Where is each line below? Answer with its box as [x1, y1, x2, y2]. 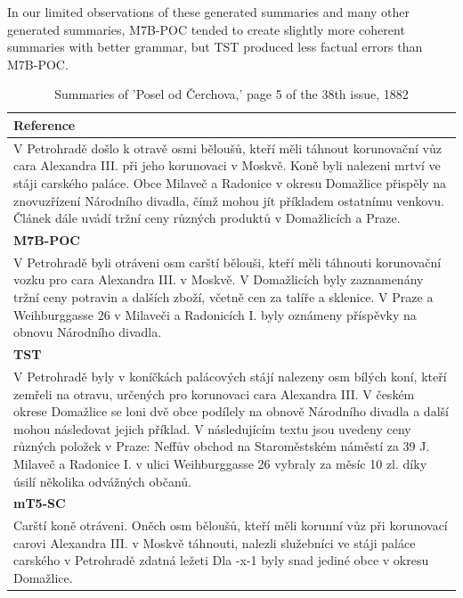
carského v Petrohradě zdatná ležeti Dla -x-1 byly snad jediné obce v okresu [13, 551, 429, 569]
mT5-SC [13, 494, 66, 512]
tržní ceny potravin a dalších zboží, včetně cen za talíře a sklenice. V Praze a [13, 288, 434, 307]
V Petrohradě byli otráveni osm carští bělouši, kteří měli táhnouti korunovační [13, 252, 442, 271]
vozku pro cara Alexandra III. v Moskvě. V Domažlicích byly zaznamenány [13, 270, 424, 289]
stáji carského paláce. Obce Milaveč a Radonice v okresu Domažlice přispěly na [13, 174, 447, 192]
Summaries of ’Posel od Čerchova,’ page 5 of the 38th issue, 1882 [54, 85, 409, 103]
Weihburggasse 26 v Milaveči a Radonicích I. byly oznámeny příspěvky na [13, 305, 417, 324]
